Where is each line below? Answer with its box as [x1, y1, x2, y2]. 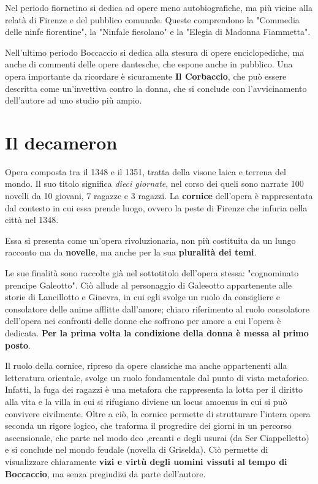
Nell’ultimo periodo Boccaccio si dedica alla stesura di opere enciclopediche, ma [5, 45, 305, 58]
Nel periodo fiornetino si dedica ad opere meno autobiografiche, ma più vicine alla [5, 1, 312, 13]
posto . [5, 338, 31, 351]
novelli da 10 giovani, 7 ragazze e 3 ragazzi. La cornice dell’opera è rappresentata [5, 189, 313, 202]
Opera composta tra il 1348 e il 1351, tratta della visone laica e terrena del [5, 165, 286, 178]
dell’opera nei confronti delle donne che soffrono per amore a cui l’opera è [5, 314, 281, 327]
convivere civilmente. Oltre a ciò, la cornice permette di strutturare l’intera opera [5, 407, 311, 420]
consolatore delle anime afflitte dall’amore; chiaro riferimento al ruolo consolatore [5, 302, 310, 315]
